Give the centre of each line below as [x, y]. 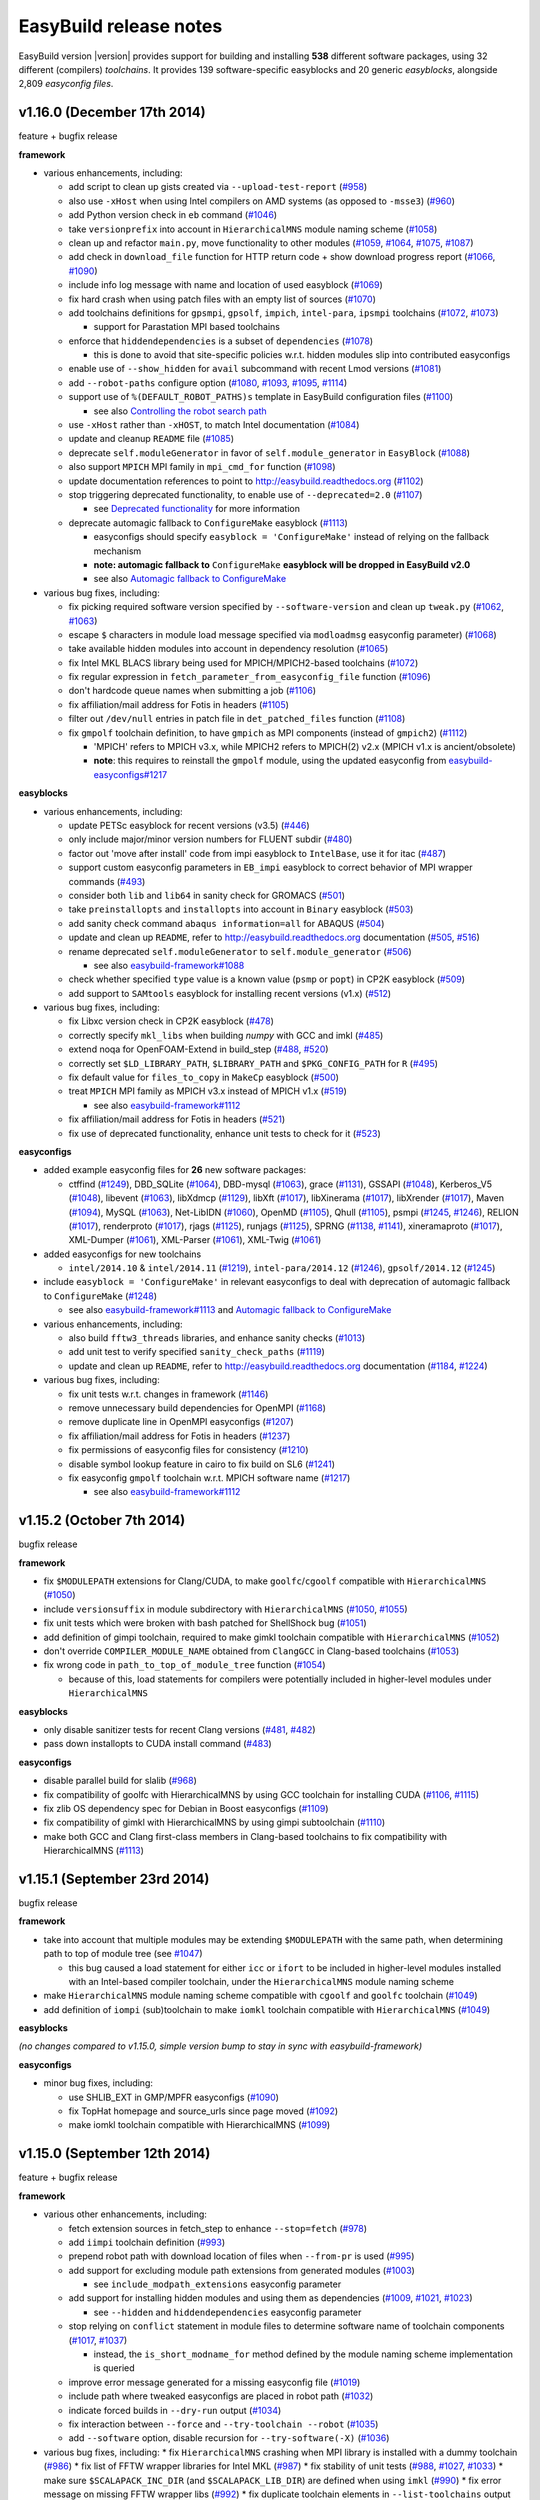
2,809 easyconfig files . [66, 84]
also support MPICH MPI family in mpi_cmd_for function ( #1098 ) [202, 467]
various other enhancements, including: [125, 2214]
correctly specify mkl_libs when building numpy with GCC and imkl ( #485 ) [226, 1035]
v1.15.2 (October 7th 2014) [102, 1520]
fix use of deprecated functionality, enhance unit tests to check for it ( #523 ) [224, 1133]
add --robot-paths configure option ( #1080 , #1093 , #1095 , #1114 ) [208, 382]
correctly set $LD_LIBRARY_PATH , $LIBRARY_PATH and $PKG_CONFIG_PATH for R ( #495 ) [253, 1063]
